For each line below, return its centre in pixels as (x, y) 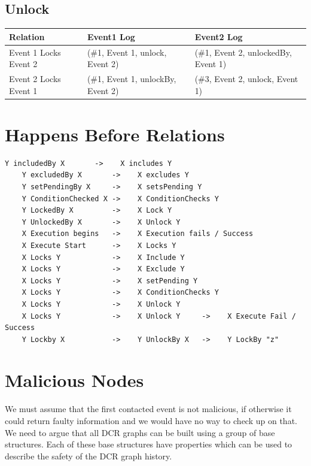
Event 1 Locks (35, 52)
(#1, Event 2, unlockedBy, (243, 52)
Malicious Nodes (74, 380)
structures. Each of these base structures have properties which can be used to (149, 444)
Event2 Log (219, 36)
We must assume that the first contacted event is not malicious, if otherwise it (148, 409)
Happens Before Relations (115, 134)
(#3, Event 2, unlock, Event (246, 78)
